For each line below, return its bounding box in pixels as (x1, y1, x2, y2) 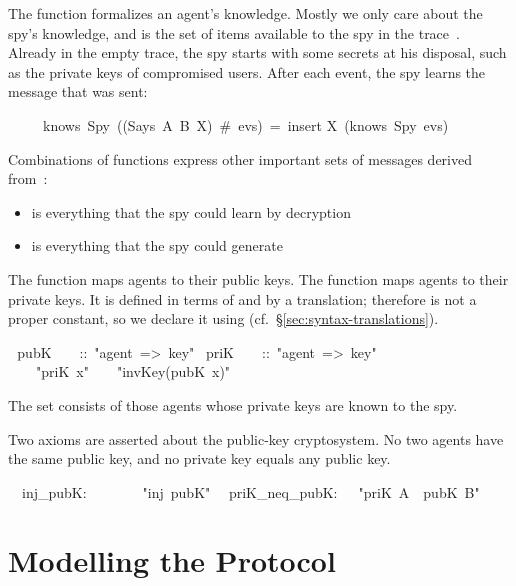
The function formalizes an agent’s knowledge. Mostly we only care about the (8, 3, 483, 23)
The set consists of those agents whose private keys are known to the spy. (8, 394, 458, 415)
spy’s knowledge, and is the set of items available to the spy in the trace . (8, 22, 460, 43)
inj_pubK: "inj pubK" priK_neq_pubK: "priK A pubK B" (21, 481, 480, 502)
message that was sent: (8, 81, 148, 102)
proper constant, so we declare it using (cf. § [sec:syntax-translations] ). (8, 308, 439, 329)
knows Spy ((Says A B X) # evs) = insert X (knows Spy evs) (42, 114, 449, 135)
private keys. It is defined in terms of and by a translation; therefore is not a (8, 288, 477, 309)
